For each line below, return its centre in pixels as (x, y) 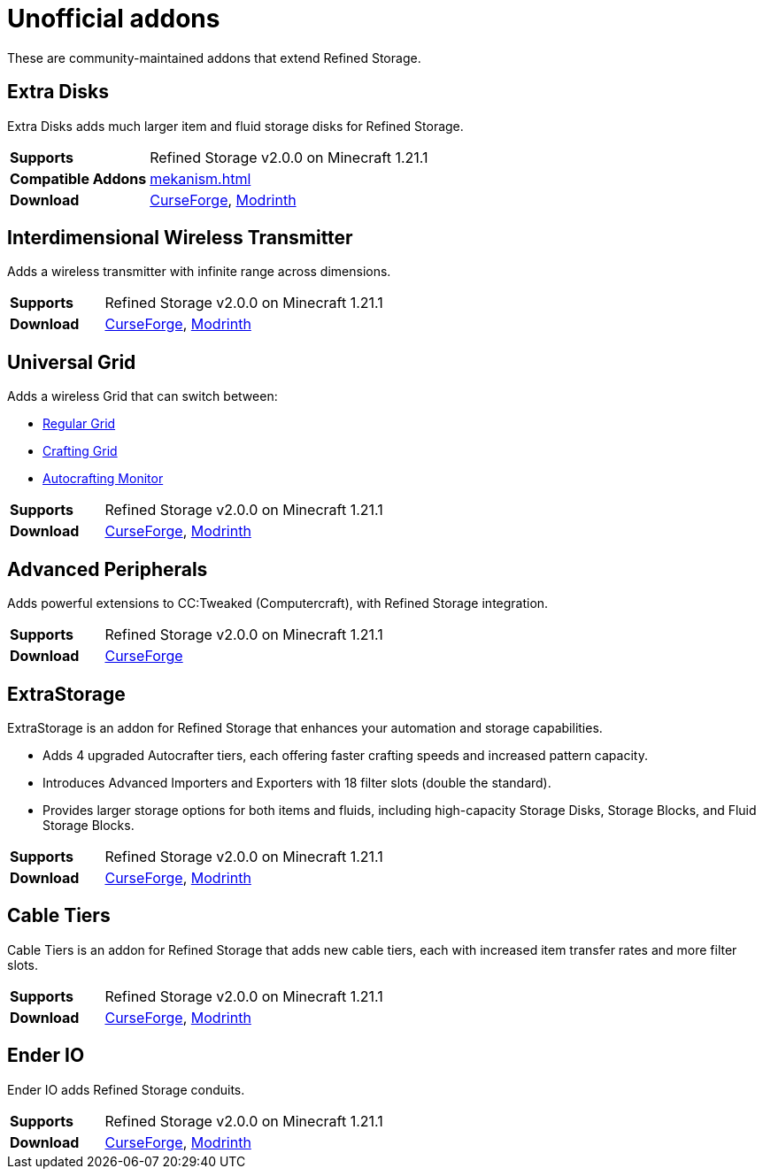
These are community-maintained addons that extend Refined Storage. (214, 58)
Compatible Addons (78, 178)
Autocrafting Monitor (103, 479)
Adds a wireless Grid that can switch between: (143, 396)
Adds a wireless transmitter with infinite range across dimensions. (199, 272)
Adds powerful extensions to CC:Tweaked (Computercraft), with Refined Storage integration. (278, 603)
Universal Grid (72, 362)
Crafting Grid (80, 451)
